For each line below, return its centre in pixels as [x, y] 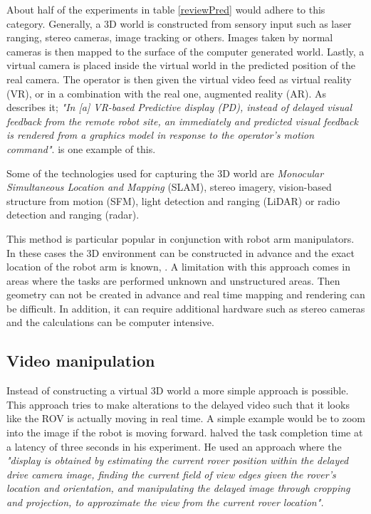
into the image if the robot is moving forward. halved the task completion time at [185, 432]
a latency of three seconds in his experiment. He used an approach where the [174, 446]
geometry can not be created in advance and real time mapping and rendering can [186, 294]
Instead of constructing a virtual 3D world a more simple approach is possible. [178, 390]
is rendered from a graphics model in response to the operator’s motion [161, 135]
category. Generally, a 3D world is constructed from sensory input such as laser [179, 23]
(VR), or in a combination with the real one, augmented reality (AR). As [166, 93]
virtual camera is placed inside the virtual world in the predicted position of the [181, 65]
